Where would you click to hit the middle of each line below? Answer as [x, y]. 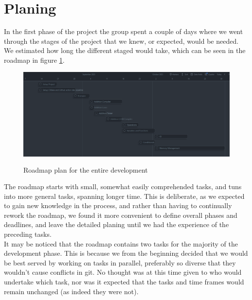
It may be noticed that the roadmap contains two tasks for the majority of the [121, 243]
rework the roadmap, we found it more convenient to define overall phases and [121, 215]
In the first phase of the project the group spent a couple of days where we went [124, 31]
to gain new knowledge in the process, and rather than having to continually [118, 205]
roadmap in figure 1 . [34, 60]
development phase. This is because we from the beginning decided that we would [126, 253]
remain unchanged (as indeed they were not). [71, 291]
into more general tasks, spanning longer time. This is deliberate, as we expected [124, 196]
